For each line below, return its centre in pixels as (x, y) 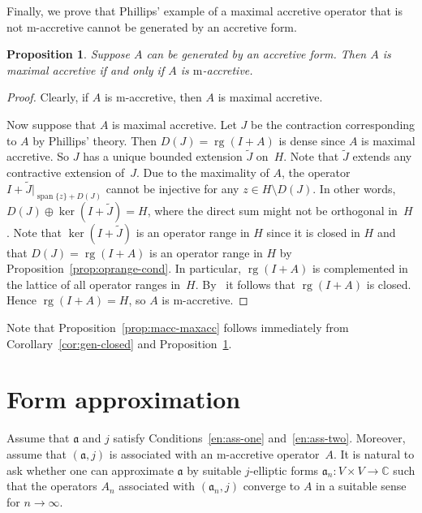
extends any (382, 156)
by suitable (214, 470)
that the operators (52, 486)
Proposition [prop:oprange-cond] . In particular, (124, 268)
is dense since (312, 140)
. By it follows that (245, 284)
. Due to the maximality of (202, 172)
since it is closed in (313, 232)
